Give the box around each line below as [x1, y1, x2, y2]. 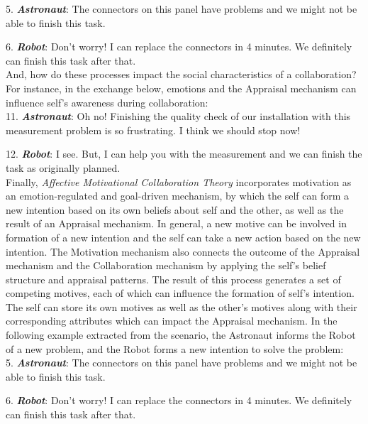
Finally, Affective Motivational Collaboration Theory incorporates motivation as [6, 174, 352, 189]
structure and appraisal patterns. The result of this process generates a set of [6, 271, 341, 286]
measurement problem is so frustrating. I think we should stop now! [6, 122, 301, 137]
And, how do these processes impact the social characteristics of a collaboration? [6, 67, 357, 82]
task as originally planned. [6, 160, 121, 175]
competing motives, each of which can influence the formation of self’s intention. [6, 286, 355, 300]
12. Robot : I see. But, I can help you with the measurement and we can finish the [6, 146, 362, 161]
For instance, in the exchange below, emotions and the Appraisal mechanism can [6, 80, 357, 95]
